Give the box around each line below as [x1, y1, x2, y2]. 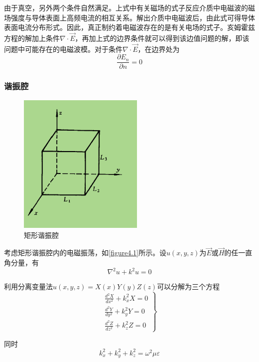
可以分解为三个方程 [157, 281, 220, 292]
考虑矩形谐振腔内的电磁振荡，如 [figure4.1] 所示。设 [4, 247, 166, 258]
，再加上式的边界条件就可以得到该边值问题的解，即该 [75, 33, 250, 43]
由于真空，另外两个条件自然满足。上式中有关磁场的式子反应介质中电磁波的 [4, 2, 248, 12]
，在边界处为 [137, 43, 180, 54]
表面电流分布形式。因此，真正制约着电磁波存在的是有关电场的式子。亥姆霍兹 [4, 22, 255, 32]
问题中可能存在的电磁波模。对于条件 [4, 43, 123, 54]
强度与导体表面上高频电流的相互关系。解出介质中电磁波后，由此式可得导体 [10, 12, 255, 22]
